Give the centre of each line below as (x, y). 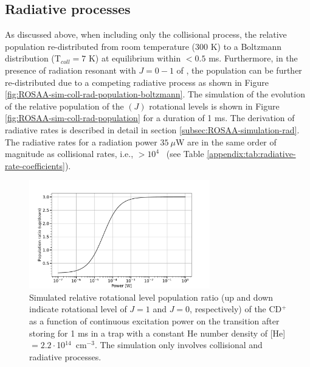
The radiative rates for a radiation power (81, 142)
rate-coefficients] (35, 165)
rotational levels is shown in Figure (214, 106)
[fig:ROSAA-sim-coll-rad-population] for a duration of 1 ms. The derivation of (150, 118)
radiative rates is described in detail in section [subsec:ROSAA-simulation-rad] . (152, 129)
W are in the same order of (226, 142)
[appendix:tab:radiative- (251, 154)
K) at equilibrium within (135, 58)
